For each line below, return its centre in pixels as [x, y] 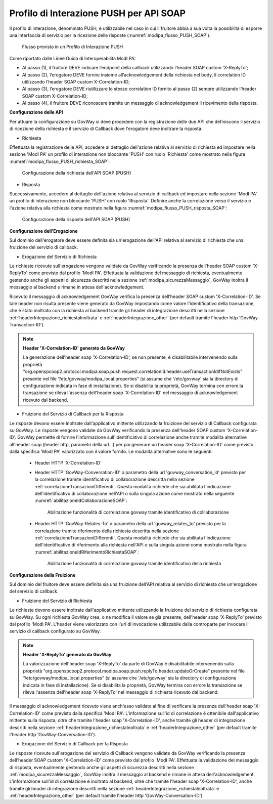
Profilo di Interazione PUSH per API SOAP [98, 13]
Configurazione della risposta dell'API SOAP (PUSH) [76, 220]
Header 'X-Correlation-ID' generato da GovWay [74, 348]
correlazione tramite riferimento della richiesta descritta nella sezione [107, 531]
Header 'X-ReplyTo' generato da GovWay [67, 655]
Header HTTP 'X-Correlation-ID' [68, 463]
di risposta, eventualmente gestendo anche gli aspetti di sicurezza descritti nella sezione [102, 767]
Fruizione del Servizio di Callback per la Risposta [73, 414]
